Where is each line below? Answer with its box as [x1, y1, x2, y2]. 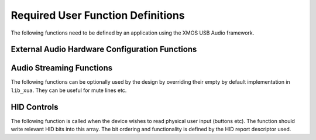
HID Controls [11, 102, 59, 112]
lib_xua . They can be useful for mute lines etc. [11, 87, 127, 94]
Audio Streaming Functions [11, 63, 113, 73]
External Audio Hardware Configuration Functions [11, 45, 197, 54]
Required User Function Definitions [11, 9, 185, 22]
